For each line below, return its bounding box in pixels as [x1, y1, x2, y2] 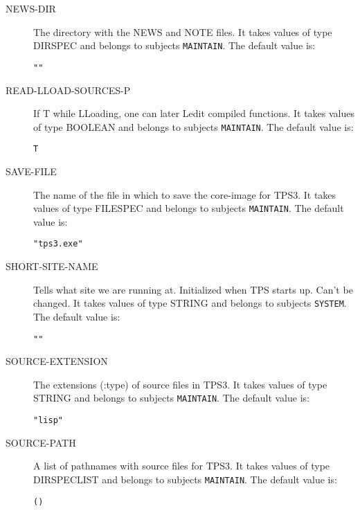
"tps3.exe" [33, 239, 83, 249]
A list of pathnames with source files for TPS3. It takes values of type [33, 458, 330, 473]
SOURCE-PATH [6, 435, 76, 449]
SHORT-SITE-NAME [6, 259, 98, 274]
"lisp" [33, 415, 63, 426]
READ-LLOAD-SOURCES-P [6, 82, 131, 97]
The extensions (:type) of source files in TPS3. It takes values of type [33, 377, 327, 391]
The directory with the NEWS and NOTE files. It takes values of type [33, 24, 332, 39]
